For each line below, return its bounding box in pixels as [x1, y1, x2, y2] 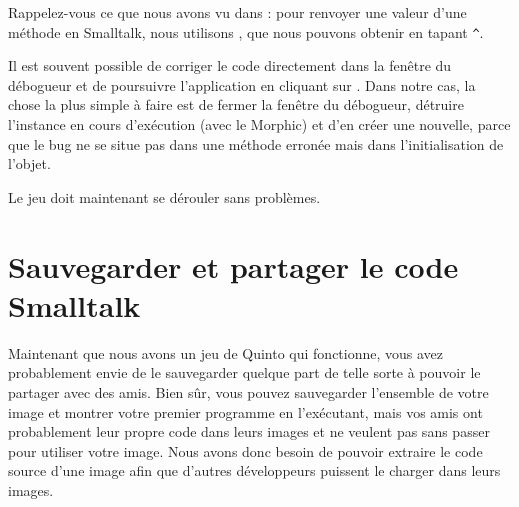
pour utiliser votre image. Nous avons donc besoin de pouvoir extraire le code [8, 440, 483, 461]
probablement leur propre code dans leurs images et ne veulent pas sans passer [8, 421, 490, 442]
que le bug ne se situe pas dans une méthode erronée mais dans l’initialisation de [8, 133, 504, 154]
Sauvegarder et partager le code [8, 245, 459, 286]
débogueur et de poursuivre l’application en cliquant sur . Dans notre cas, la [8, 74, 476, 95]
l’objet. [8, 153, 51, 174]
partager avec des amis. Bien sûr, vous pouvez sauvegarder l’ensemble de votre [8, 381, 489, 402]
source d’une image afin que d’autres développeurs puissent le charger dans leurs [8, 460, 501, 481]
